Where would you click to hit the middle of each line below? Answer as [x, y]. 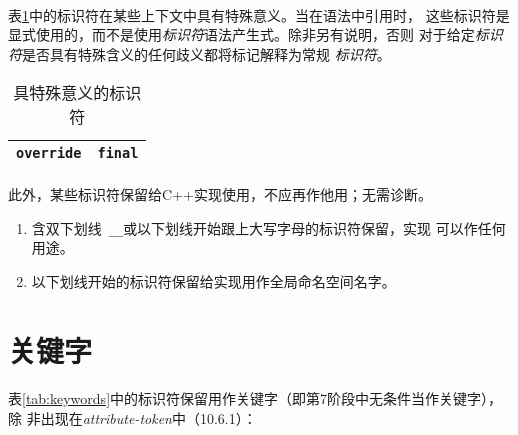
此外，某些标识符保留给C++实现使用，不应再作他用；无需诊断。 [220, 193]
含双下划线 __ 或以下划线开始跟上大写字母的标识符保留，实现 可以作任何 [268, 227]
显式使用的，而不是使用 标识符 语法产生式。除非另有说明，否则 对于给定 [241, 34]
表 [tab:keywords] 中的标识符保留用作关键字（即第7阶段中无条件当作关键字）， [255, 398]
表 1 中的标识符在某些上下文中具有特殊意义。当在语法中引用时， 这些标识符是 [259, 14]
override [49, 153]
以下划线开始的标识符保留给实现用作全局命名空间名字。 [213, 280]
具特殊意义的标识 [77, 93]
